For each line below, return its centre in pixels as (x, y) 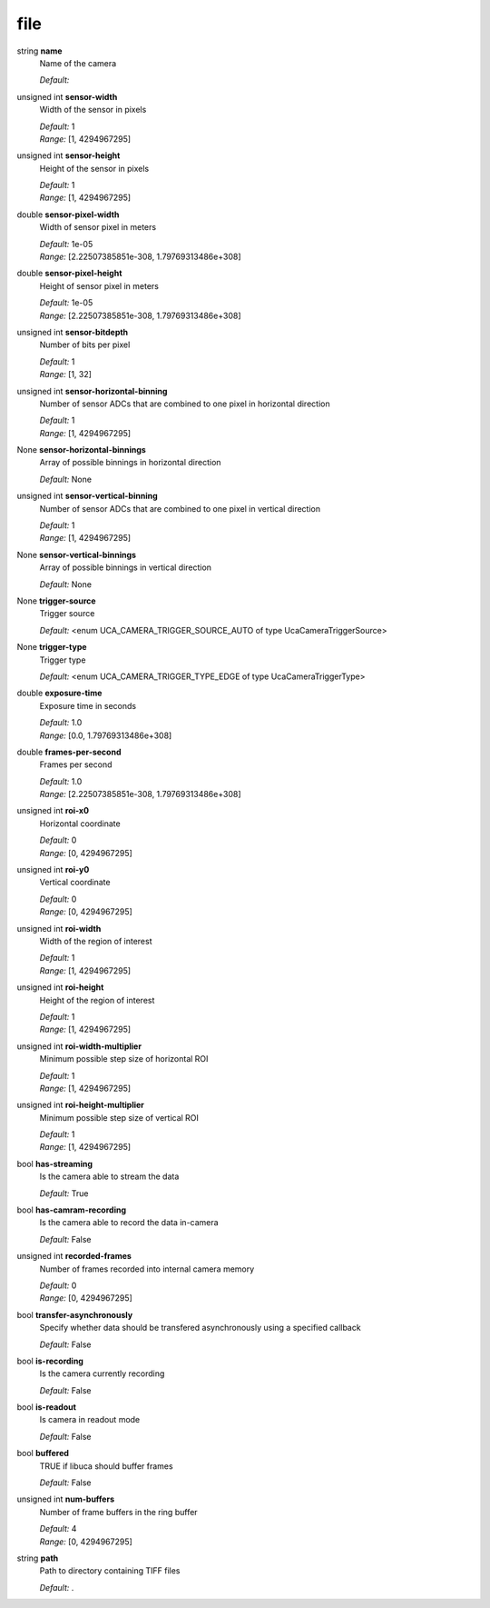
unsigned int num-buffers (66, 1499)
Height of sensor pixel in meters (99, 285)
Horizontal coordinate (80, 824)
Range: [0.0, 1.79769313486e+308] (106, 735)
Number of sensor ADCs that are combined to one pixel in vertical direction (180, 508)
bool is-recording (50, 1361)
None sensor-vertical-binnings (76, 554)
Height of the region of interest (97, 1000)
